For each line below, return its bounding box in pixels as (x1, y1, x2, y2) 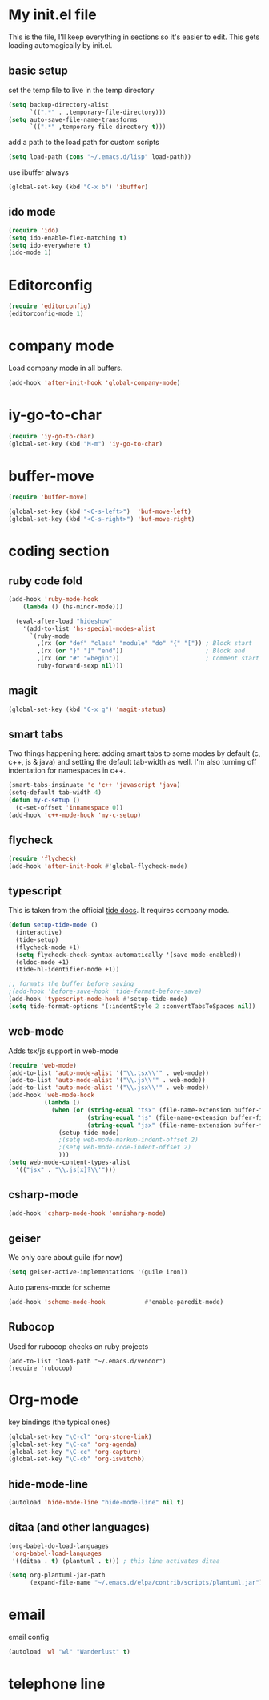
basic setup (8, 64, 68, 78)
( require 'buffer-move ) (8, 493, 88, 502)
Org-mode (8, 1391, 79, 1408)
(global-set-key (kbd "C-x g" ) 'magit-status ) (8, 705, 167, 713)
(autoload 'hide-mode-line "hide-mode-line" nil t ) (8, 1499, 184, 1507)
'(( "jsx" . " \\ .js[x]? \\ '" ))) (15, 1165, 116, 1173)
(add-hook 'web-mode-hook (8, 1092, 94, 1100)
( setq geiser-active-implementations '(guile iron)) (8, 1268, 188, 1276)
